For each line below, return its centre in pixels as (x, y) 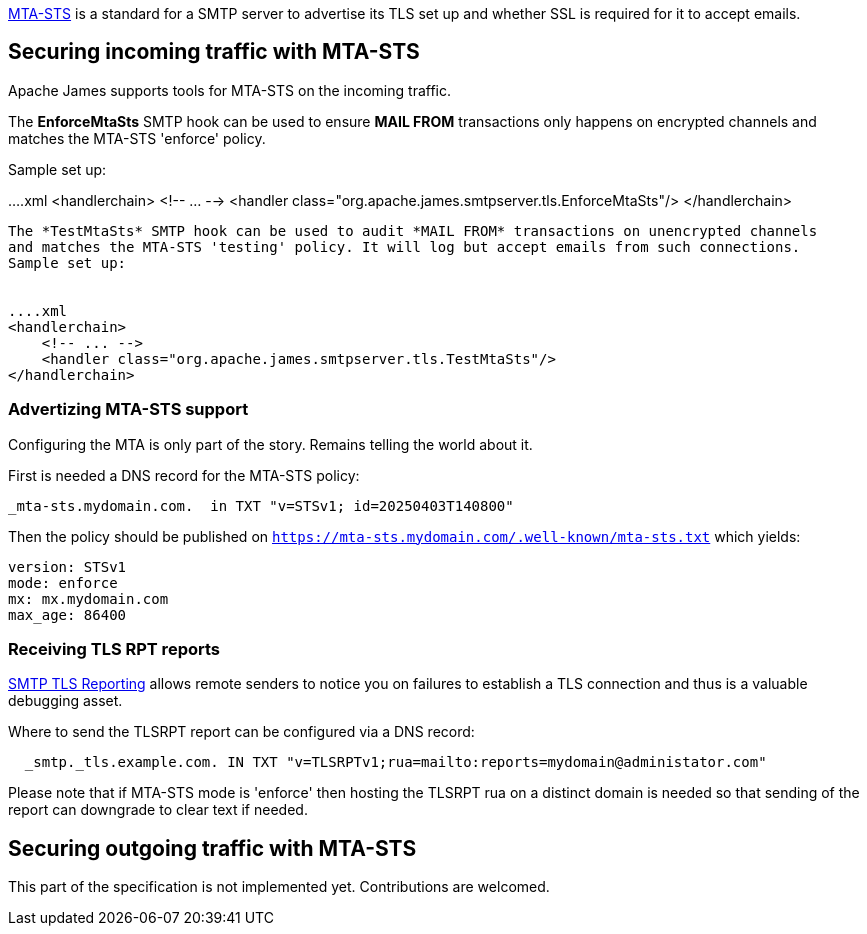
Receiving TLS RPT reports (114, 648)
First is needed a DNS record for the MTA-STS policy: (184, 475)
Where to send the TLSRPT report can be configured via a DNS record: (241, 732)
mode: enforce (63, 582)
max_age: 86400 (67, 614)
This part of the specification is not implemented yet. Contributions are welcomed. (279, 887)
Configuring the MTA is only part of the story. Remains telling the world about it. (270, 444)
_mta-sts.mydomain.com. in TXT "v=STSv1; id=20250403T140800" (261, 505)
